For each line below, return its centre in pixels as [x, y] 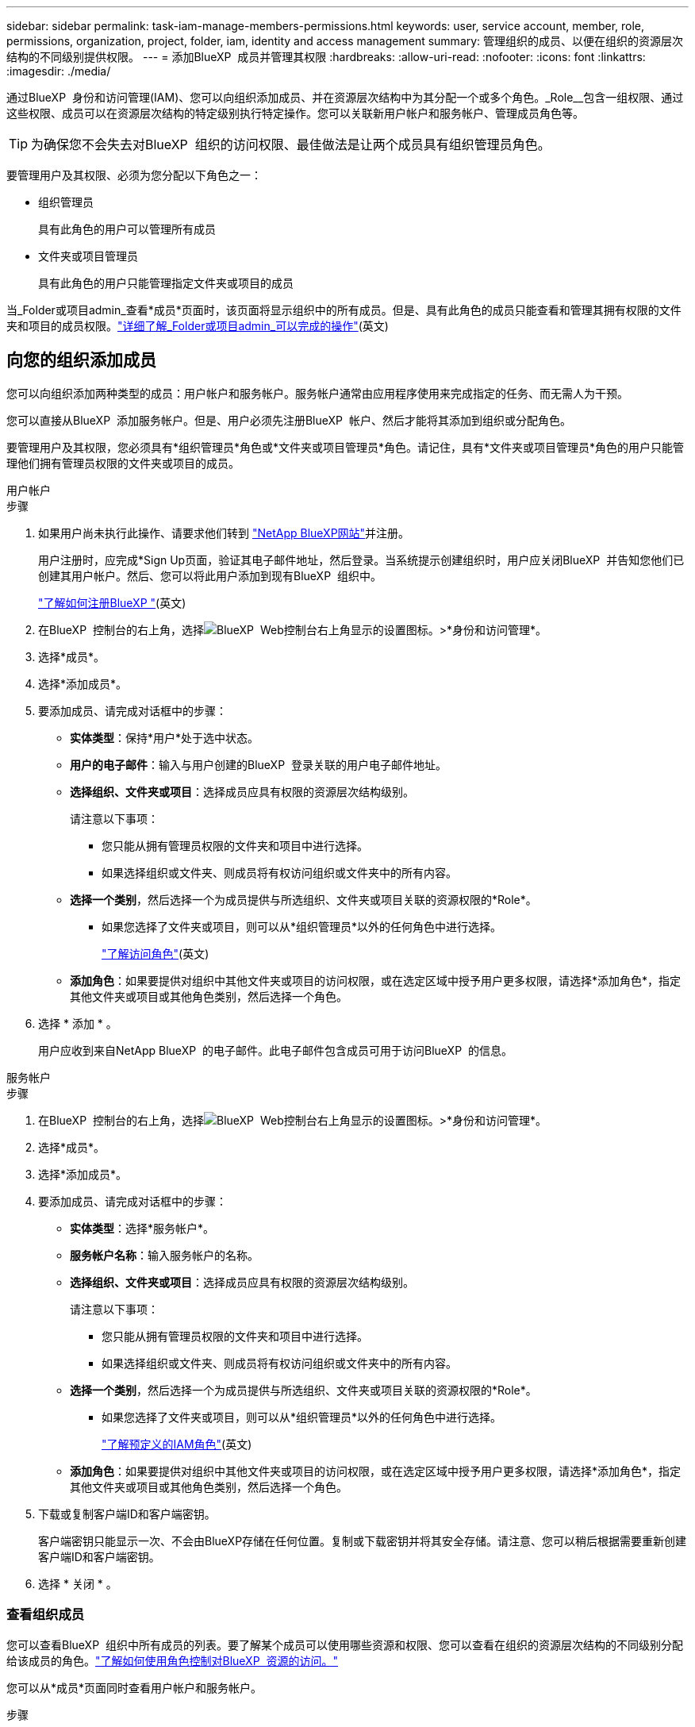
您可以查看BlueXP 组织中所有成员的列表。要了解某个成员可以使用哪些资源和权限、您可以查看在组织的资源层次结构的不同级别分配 [345, 1644]
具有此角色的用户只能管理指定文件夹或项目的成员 [166, 283]
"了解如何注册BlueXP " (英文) [112, 602]
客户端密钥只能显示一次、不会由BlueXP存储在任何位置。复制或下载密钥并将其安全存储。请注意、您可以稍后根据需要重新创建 [363, 1540]
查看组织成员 [46, 1615]
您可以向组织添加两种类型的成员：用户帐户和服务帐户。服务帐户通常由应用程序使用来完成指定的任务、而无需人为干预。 [317, 393]
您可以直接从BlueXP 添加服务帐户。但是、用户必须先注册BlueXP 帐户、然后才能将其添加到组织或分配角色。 [289, 420]
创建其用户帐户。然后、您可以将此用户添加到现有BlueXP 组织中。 [210, 575]
